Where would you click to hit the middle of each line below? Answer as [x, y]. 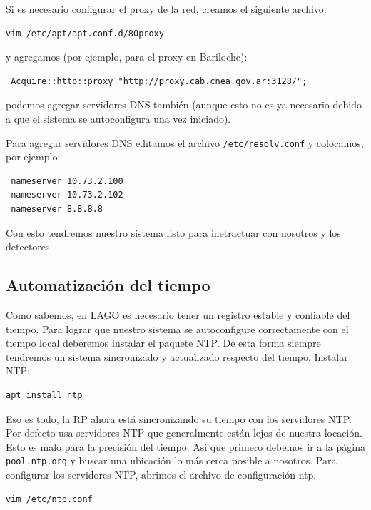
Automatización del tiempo [108, 285]
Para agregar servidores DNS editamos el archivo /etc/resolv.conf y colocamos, [185, 142]
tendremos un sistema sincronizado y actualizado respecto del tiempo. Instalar [177, 356]
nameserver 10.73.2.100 [67, 181]
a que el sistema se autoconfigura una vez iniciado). [118, 118]
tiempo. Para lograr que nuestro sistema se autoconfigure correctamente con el [177, 328]
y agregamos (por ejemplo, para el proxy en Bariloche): [127, 57]
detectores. [29, 246]
